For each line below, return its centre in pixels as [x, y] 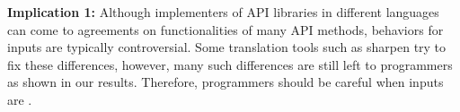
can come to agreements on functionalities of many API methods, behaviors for [226, 29]
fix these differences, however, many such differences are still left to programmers [230, 64]
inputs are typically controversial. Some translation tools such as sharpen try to [227, 47]
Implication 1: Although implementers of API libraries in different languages [223, 12]
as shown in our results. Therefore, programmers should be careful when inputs [226, 82]
